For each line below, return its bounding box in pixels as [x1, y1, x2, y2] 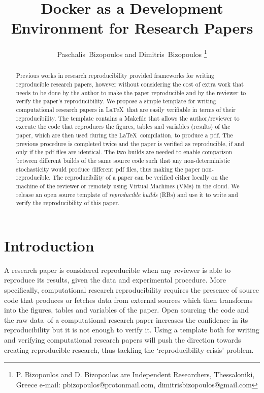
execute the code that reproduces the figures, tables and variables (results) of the [16, 122, 230, 131]
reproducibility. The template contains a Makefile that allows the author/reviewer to [16, 114, 240, 122]
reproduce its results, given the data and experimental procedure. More [4, 274, 226, 285]
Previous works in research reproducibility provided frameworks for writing [16, 71, 215, 80]
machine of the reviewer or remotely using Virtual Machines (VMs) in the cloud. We [16, 181, 240, 190]
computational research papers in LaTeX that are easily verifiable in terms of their [16, 105, 236, 114]
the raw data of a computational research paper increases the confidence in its [4, 314, 248, 325]
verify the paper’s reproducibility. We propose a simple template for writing [16, 97, 216, 105]
